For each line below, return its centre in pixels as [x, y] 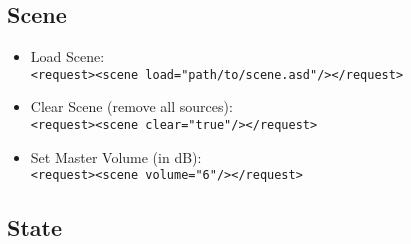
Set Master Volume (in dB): [116, 156]
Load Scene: [67, 56]
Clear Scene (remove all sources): [131, 106]
